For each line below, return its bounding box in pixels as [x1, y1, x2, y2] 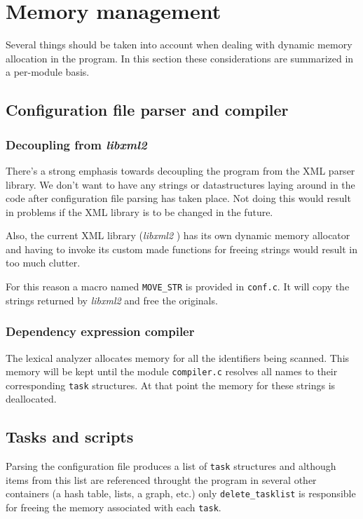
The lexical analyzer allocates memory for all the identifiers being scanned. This [6, 350, 350, 365]
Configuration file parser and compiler [6, 99, 289, 121]
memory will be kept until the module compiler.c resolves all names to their [6, 364, 338, 379]
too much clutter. [6, 255, 81, 270]
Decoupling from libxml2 [6, 135, 147, 153]
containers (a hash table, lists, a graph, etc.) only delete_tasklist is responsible [6, 486, 356, 501]
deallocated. [6, 391, 57, 406]
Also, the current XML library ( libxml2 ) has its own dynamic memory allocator [6, 228, 350, 243]
